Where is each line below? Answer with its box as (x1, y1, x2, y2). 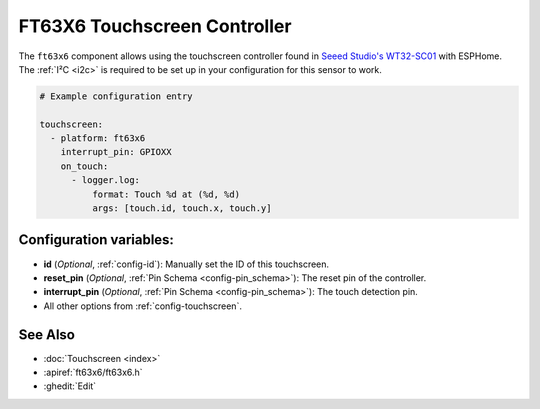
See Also (18, 326, 75, 343)
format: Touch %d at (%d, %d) (91, 188, 240, 200)
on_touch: (60, 160, 109, 172)
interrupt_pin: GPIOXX (60, 146, 172, 158)
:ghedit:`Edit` (43, 380, 97, 392)
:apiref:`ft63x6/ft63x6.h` (43, 366, 144, 379)
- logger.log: (71, 175, 140, 186)
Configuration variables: (18, 231, 175, 249)
